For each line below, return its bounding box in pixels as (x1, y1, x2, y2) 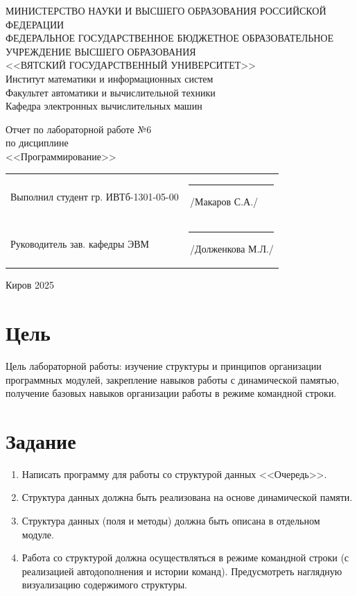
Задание (6, 426, 76, 454)
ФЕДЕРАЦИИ (6, 17, 64, 31)
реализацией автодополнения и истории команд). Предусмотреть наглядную (21, 563, 342, 578)
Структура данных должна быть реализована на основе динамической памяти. (21, 490, 353, 504)
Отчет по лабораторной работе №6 (6, 121, 152, 136)
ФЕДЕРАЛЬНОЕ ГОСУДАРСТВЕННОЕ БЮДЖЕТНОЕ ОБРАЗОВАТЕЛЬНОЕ (6, 31, 334, 45)
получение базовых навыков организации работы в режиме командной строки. (6, 386, 337, 400)
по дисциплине (6, 135, 69, 150)
